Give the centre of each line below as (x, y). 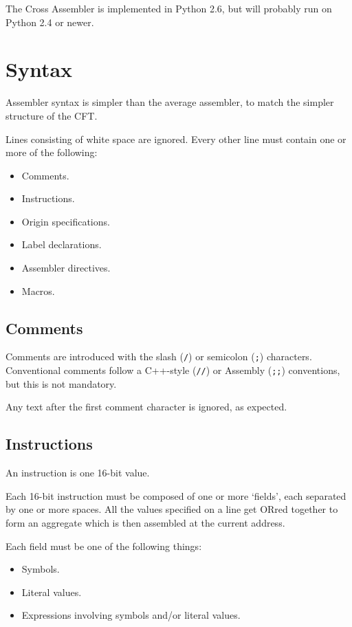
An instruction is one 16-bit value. (78, 473)
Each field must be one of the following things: (104, 546)
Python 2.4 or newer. (50, 22)
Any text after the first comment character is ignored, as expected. (146, 407)
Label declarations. (62, 244)
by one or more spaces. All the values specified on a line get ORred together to (172, 509)
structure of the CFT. (52, 115)
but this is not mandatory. (61, 383)
